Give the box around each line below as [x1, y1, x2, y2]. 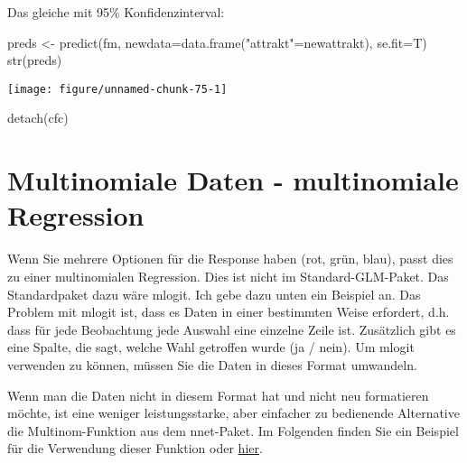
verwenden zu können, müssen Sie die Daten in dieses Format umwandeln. [7, 355, 417, 374]
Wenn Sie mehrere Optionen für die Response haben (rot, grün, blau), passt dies [7, 249, 453, 268]
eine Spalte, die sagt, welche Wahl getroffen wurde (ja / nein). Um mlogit [7, 338, 415, 357]
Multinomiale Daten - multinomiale [7, 162, 459, 199]
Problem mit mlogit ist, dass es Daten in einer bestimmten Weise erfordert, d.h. [7, 302, 450, 321]
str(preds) [7, 51, 62, 69]
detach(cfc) [7, 108, 69, 127]
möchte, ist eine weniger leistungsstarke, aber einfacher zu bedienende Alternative [7, 403, 460, 422]
